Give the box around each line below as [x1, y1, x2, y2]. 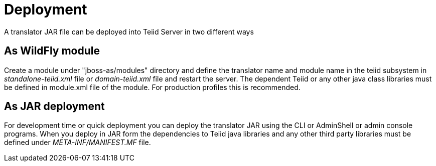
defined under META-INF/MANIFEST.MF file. [4, 138, 151, 147]
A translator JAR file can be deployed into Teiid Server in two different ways [4, 27, 254, 36]
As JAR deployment [4, 100, 105, 113]
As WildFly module [4, 44, 100, 57]
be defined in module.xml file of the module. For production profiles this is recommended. [4, 82, 301, 91]
